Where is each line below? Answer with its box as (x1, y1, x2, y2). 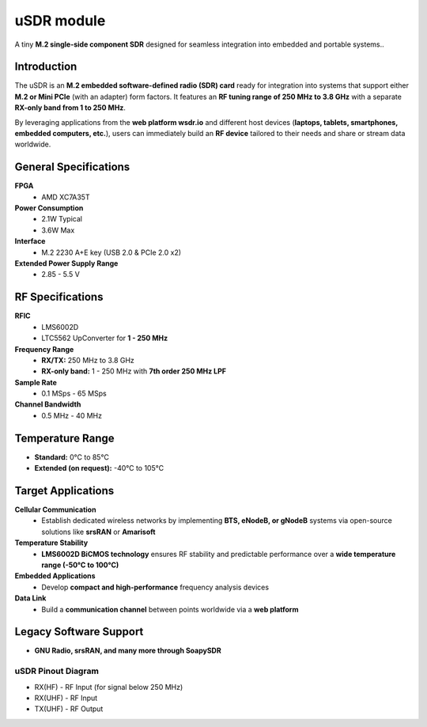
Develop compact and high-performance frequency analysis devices (41, 582, 269, 592)
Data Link (14, 593, 47, 603)
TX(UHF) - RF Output (34, 704, 104, 714)
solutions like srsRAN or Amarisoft (41, 527, 156, 536)
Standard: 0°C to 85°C (34, 452, 110, 462)
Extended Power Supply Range (14, 259, 119, 268)
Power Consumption (14, 203, 84, 213)
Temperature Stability (14, 538, 89, 547)
